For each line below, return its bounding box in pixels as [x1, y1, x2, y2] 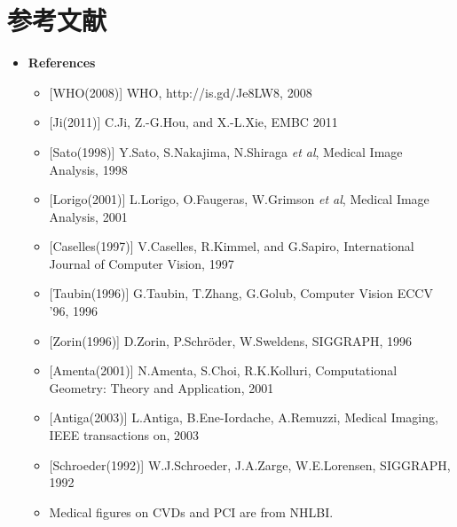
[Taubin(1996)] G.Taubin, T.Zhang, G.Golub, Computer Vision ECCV [49, 284, 433, 303]
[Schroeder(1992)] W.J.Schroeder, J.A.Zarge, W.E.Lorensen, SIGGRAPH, [49, 455, 451, 474]
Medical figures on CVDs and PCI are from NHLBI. [49, 502, 334, 521]
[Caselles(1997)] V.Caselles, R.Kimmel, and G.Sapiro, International [49, 237, 414, 256]
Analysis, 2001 [49, 207, 128, 225]
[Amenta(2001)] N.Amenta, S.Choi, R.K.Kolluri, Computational [49, 361, 398, 380]
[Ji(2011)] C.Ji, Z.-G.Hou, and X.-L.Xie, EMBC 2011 [49, 113, 338, 131]
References [28, 53, 96, 72]
